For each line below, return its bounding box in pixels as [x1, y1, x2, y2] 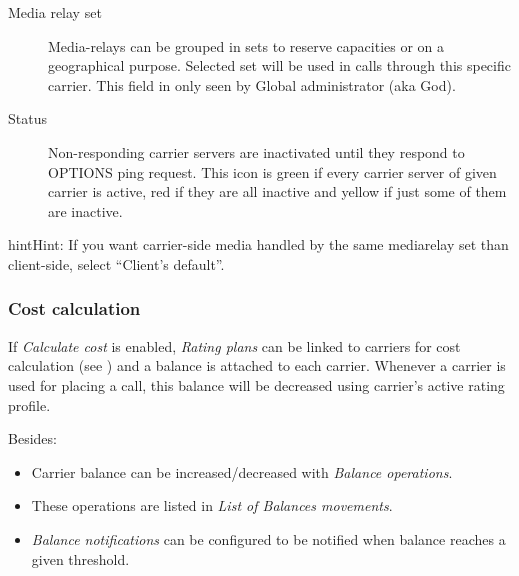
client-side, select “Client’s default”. [8, 253, 225, 274]
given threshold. [31, 548, 130, 569]
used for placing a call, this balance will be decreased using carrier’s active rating [8, 374, 505, 395]
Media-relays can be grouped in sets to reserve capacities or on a [48, 35, 445, 56]
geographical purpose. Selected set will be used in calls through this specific [48, 55, 511, 76]
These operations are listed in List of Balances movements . [31, 495, 393, 516]
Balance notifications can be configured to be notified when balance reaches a [31, 528, 506, 549]
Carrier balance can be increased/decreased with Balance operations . [31, 461, 453, 482]
